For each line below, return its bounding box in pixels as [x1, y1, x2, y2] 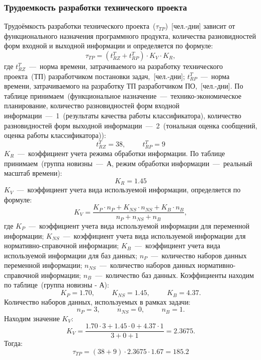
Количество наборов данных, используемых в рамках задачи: [4, 296, 191, 307]
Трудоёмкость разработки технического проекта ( [4, 21, 156, 31]
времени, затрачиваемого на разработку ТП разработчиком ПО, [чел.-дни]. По [4, 81, 243, 91]
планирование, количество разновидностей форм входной [4, 100, 180, 111]
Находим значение [4, 313, 60, 323]
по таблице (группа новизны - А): [4, 279, 109, 290]
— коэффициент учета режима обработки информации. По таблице [18, 148, 225, 158]
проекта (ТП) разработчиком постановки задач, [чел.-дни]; [4, 70, 185, 81]
